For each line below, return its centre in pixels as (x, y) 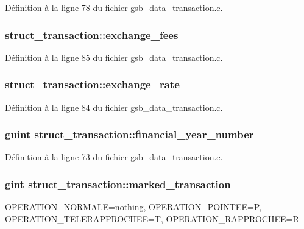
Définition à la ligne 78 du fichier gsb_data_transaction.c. (114, 7)
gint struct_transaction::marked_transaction (118, 184)
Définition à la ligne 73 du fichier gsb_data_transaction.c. (114, 157)
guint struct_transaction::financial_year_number (129, 134)
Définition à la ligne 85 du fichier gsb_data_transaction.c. (114, 57)
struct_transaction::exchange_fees (92, 34)
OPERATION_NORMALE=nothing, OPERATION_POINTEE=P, (133, 207)
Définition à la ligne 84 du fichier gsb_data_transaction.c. (114, 107)
